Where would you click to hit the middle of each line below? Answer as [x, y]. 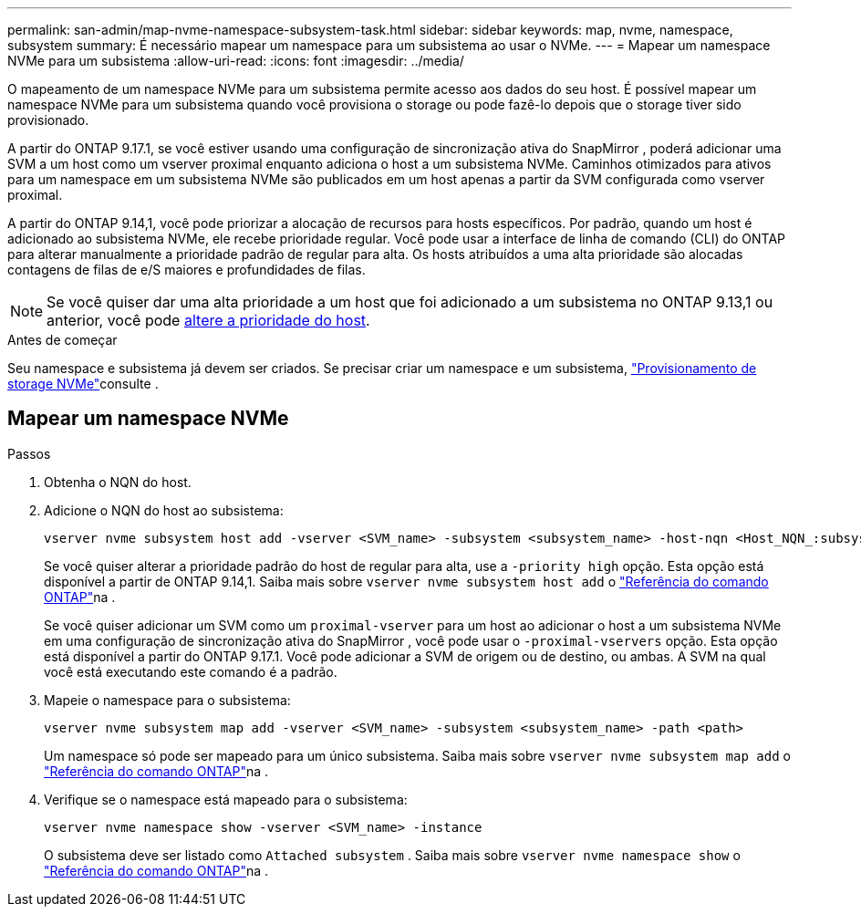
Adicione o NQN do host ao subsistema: [164, 510]
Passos [29, 453]
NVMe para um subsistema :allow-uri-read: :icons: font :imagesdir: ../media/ [236, 61]
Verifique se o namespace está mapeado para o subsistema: [226, 799]
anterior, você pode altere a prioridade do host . [208, 320]
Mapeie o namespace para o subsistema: [167, 700]
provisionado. [48, 120]
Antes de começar [62, 340]
